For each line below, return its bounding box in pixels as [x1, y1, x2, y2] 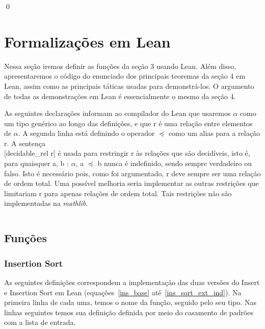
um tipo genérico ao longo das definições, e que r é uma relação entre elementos [4, 118, 253, 128]
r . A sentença [4, 137, 46, 148]
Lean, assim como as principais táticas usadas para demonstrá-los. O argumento [4, 80, 254, 91]
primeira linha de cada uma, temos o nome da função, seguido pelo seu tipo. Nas [4, 297, 257, 308]
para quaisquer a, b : [4, 158, 69, 169]
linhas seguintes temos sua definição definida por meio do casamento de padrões [4, 307, 254, 317]
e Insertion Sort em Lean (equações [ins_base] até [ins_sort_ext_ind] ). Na [4, 287, 242, 297]
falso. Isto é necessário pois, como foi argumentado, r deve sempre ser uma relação [4, 168, 261, 178]
